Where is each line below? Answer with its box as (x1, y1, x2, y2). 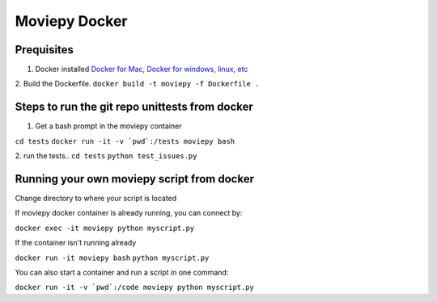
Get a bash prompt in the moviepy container (35, 121, 182, 131)
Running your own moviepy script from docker (15, 172, 255, 186)
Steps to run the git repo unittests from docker (15, 100, 254, 114)
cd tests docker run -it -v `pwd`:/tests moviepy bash (15, 136, 235, 145)
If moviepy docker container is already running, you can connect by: (15, 208, 243, 218)
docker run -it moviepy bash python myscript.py (15, 253, 210, 262)
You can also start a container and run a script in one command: (15, 267, 229, 277)
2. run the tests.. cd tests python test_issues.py (15, 151, 197, 161)
